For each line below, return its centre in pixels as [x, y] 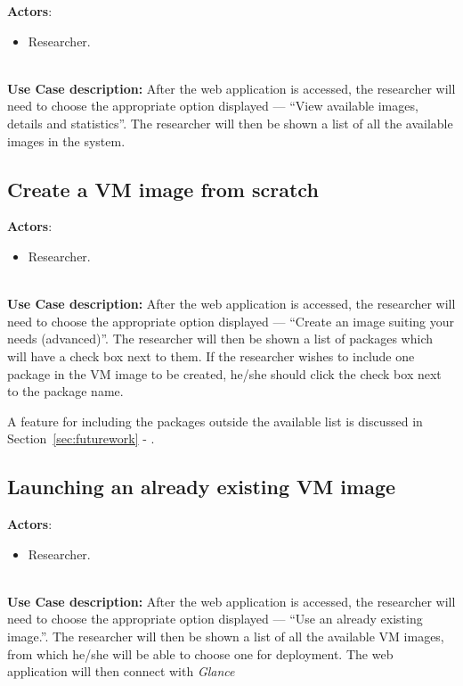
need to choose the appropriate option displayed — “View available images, [213, 106]
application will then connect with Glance [121, 671]
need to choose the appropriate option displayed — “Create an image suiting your [231, 321]
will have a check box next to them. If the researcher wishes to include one [211, 355]
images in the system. [66, 141]
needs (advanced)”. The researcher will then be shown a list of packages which [220, 339]
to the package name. [65, 391]
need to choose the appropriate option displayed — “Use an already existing [215, 619]
